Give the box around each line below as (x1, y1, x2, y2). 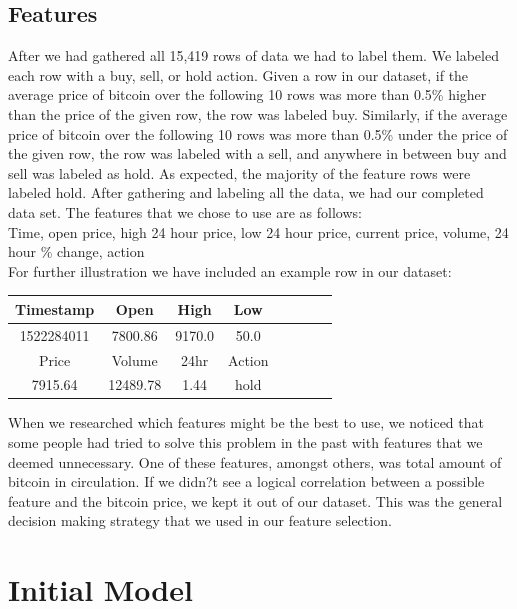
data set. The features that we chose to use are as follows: (8, 201, 362, 222)
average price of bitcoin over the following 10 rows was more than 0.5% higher (8, 84, 487, 105)
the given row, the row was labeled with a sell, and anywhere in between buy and (8, 143, 507, 164)
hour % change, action (8, 241, 145, 262)
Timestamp (15, 298, 95, 319)
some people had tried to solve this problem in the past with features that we (8, 432, 483, 453)
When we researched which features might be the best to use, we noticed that (8, 412, 484, 433)
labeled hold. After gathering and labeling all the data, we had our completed (8, 182, 484, 203)
